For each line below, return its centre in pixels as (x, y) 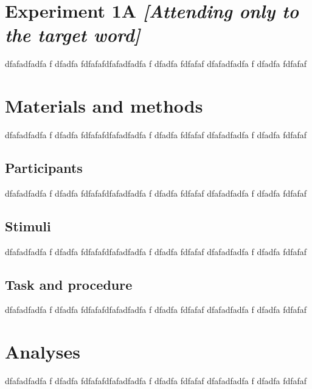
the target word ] (73, 35)
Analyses (43, 352)
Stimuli (28, 226)
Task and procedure (69, 284)
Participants (44, 168)
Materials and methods (104, 106)
